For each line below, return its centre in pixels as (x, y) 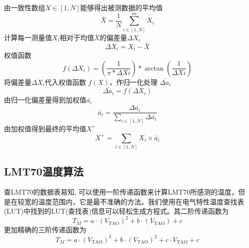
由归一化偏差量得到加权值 (45, 100)
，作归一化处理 (134, 82)
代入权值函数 (65, 82)
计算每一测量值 (28, 37)
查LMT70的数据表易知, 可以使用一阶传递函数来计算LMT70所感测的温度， (121, 192)
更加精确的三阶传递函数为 (45, 230)
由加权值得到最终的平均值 (45, 128)
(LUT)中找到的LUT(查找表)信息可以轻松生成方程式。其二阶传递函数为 (116, 211)
